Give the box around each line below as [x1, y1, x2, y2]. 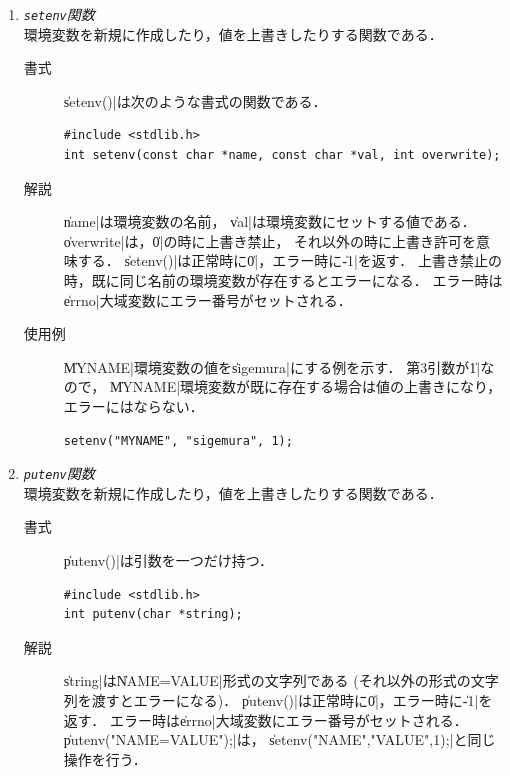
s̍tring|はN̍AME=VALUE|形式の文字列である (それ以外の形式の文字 [63, 670, 499, 691]
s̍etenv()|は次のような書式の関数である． [63, 90, 327, 111]
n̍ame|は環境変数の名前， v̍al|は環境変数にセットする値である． [63, 211, 476, 232]
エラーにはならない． [63, 395, 204, 416]
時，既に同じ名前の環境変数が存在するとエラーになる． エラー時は [63, 270, 503, 290]
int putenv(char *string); [63, 607, 243, 622]
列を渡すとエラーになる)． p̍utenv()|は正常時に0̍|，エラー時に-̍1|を [63, 689, 493, 710]
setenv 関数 [23, 4, 95, 24]
